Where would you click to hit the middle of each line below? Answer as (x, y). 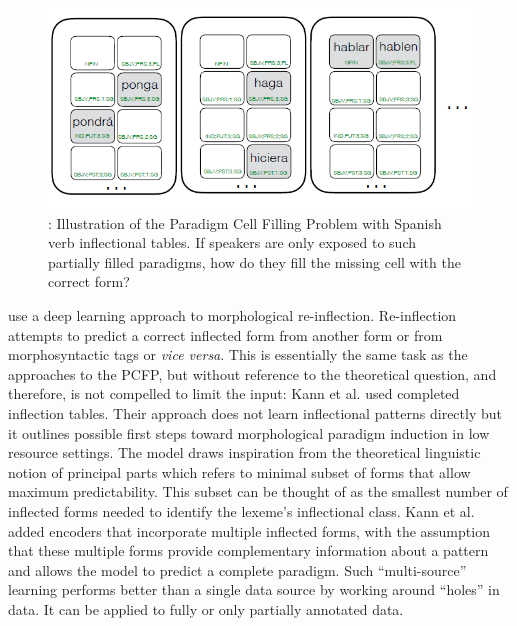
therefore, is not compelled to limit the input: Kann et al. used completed (234, 393)
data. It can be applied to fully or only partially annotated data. (206, 608)
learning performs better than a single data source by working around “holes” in (254, 589)
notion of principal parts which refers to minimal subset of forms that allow (239, 471)
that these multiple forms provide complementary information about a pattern (248, 550)
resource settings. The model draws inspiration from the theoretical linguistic (244, 452)
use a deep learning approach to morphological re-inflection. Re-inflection (232, 315)
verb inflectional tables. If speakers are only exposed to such (232, 242)
